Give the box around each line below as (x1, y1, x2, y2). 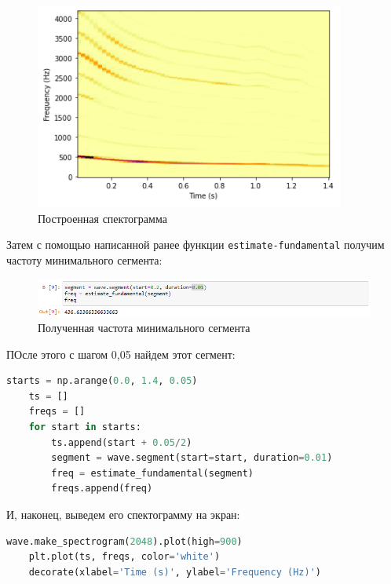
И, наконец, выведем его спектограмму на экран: (6, 506, 240, 522)
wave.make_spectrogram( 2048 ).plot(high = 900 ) (6, 535, 243, 547)
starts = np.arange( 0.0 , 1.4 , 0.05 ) (6, 375, 198, 387)
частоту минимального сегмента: (6, 251, 163, 268)
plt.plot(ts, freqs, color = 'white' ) (28, 551, 221, 563)
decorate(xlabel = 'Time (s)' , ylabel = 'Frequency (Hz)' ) (28, 566, 321, 578)
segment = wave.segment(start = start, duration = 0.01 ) (51, 452, 333, 464)
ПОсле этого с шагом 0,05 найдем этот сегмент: (6, 345, 236, 362)
